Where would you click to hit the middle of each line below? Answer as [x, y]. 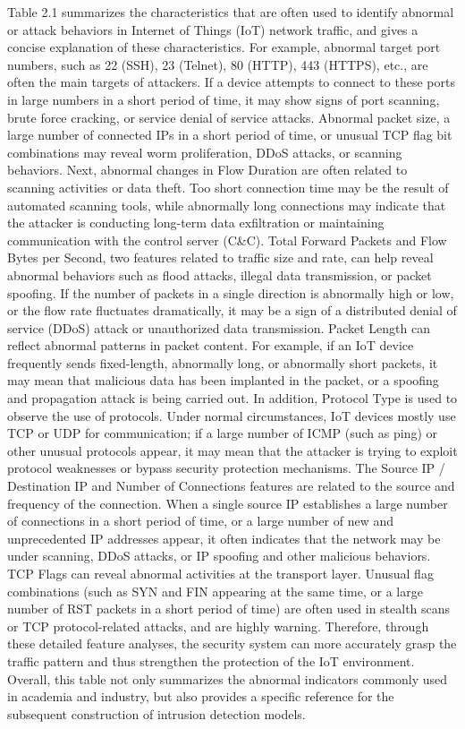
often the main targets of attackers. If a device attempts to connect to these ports [231, 82]
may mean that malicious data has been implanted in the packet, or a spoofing [223, 380]
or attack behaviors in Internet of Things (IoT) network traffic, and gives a [213, 29]
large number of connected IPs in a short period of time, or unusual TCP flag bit [230, 135]
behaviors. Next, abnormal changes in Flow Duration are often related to [207, 170]
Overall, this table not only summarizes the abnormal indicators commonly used [228, 678]
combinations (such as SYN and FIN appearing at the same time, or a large [215, 591]
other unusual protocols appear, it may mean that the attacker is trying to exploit [232, 450]
